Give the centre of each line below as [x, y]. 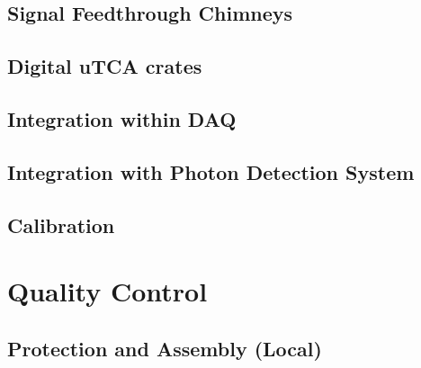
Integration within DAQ [122, 118]
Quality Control [107, 291]
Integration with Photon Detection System [211, 171]
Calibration [61, 224]
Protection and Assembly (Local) [165, 348]
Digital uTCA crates [105, 66]
